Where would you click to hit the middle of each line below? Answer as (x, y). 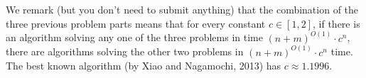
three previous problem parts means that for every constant (136, 23)
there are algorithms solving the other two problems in (125, 51)
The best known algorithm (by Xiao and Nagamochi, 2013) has (144, 66)
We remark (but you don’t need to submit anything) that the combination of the (182, 9)
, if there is (337, 23)
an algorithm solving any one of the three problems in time (134, 37)
